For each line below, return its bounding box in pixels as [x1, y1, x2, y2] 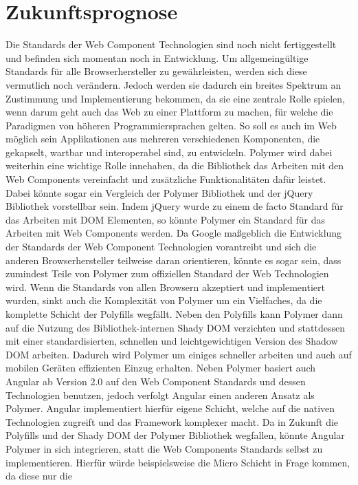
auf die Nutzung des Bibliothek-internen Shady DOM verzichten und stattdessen [5, 320, 345, 334]
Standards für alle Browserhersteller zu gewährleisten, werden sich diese [5, 64, 307, 78]
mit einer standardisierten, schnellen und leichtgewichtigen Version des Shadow [5, 334, 338, 348]
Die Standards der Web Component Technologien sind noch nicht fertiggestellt [5, 37, 337, 52]
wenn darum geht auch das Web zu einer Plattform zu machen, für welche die [5, 105, 333, 119]
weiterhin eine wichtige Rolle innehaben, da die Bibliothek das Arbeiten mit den [5, 158, 344, 173]
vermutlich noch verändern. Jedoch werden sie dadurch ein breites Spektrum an [5, 77, 342, 91]
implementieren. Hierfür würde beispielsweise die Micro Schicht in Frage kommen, [5, 455, 350, 469]
